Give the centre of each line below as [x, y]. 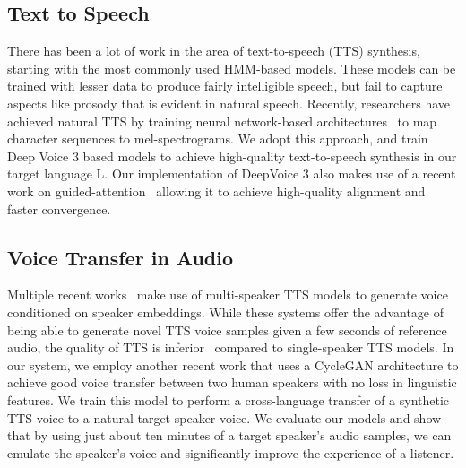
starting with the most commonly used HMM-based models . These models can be [232, 68]
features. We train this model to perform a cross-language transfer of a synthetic [229, 399]
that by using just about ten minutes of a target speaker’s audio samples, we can [229, 435]
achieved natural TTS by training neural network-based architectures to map [222, 121]
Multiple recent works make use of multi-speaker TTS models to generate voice [228, 295]
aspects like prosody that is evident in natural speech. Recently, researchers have [229, 103]
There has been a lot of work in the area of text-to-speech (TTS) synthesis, [214, 51]
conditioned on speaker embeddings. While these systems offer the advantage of [226, 312]
